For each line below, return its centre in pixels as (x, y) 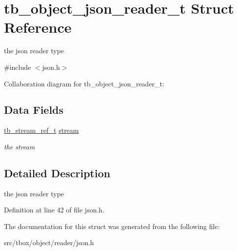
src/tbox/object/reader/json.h (49, 242)
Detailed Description (57, 173)
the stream (20, 146)
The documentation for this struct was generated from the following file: (112, 226)
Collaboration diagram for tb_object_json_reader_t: (84, 83)
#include (18, 67)
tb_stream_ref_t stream (41, 130)
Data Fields (34, 110)
